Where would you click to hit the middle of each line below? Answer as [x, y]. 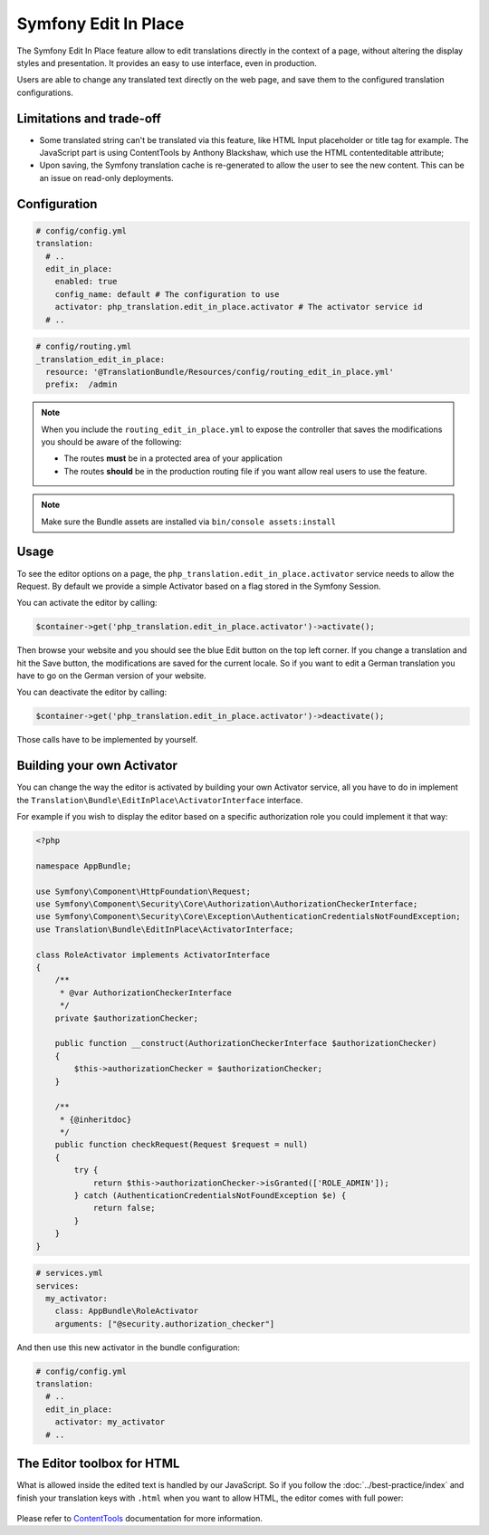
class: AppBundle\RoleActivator [127, 1311]
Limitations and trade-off [89, 118]
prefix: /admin [81, 384]
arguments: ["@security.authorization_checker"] [165, 1324]
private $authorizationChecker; [127, 1018]
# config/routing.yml [84, 347]
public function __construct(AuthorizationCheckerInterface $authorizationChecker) [246, 1043]
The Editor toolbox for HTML [98, 1464]
